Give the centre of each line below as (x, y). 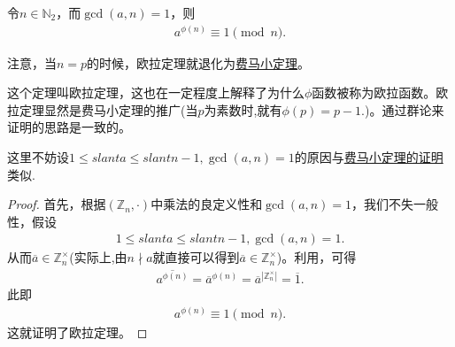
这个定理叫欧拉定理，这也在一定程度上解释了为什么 (156, 93)
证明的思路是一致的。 (69, 127)
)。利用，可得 (316, 257)
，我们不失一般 (395, 204)
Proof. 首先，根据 (57, 204)
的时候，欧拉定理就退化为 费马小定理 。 (199, 62)
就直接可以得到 (196, 257)
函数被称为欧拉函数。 (374, 93)
